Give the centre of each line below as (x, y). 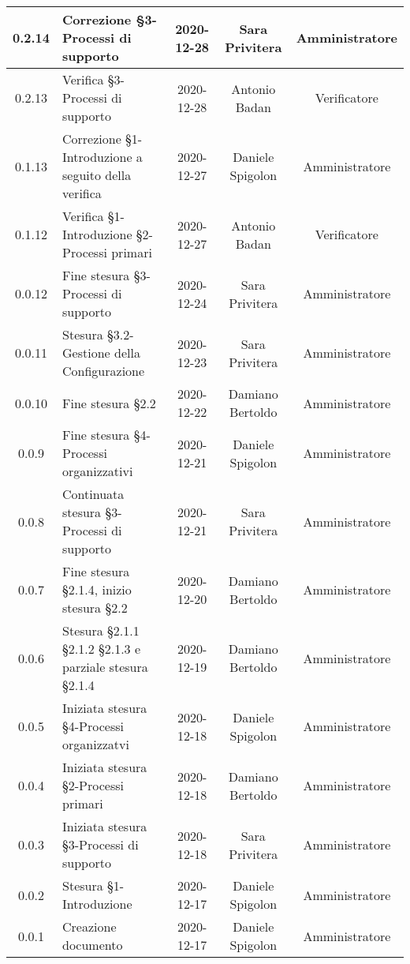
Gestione (86, 353)
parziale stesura (105, 667)
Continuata (93, 494)
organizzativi (98, 471)
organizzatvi (96, 744)
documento (93, 945)
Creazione (89, 926)
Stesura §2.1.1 (101, 630)
